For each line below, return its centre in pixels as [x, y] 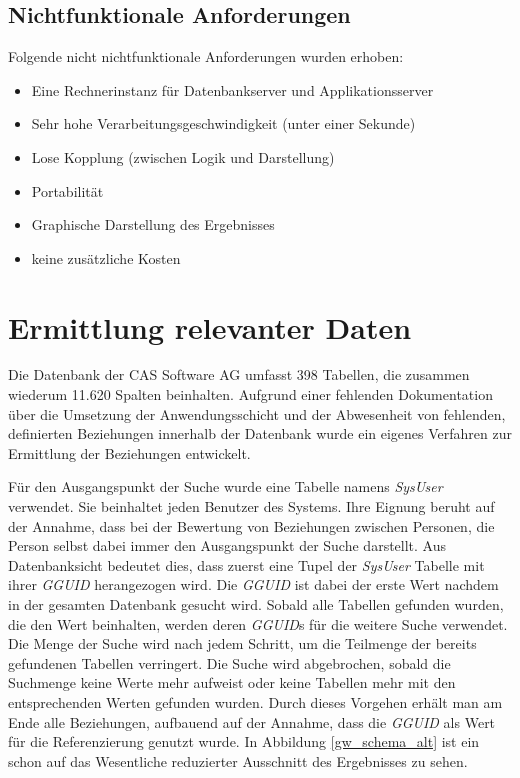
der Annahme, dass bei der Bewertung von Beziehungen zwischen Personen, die [251, 525]
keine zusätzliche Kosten [106, 257]
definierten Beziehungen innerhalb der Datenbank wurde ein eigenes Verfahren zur [260, 433]
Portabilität [67, 190]
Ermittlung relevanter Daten [210, 326]
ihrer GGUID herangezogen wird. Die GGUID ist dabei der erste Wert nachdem [253, 584]
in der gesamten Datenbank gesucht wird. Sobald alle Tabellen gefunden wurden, [256, 604]
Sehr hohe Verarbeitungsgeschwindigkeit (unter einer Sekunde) [223, 123]
